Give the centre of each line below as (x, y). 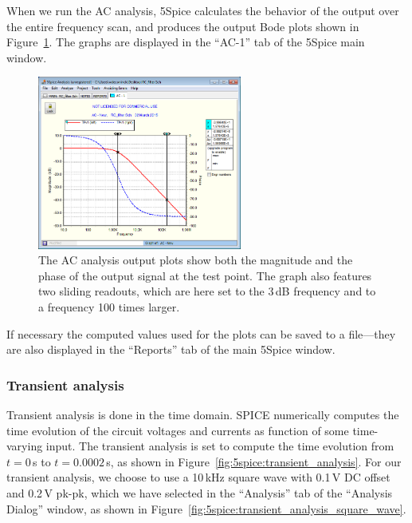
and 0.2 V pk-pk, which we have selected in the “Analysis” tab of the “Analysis (200, 492)
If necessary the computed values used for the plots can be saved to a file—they (201, 333)
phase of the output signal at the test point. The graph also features (205, 275)
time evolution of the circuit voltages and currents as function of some (178, 430)
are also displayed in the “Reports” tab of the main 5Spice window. (171, 349)
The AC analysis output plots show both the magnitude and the (196, 260)
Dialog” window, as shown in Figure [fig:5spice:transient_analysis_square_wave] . (206, 508)
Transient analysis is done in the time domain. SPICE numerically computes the (203, 415)
